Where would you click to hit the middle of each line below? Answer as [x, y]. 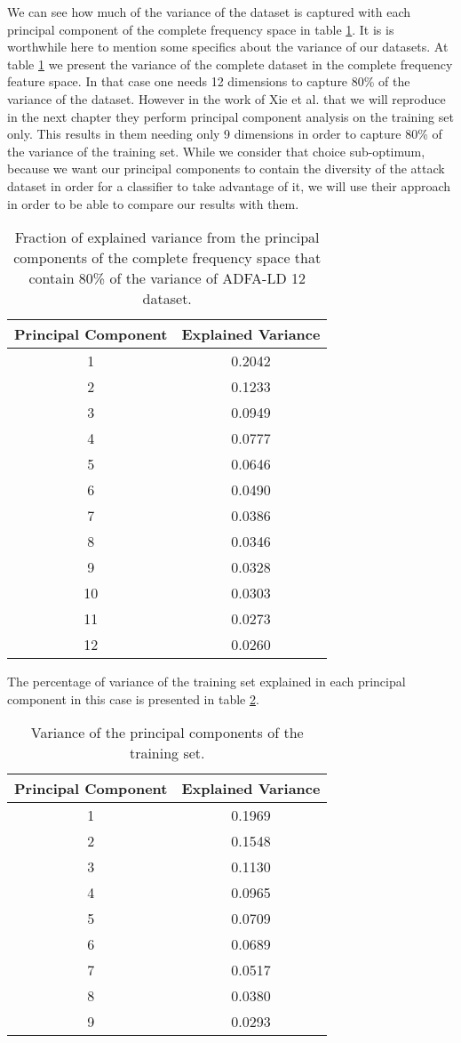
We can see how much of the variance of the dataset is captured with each [209, 12]
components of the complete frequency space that [167, 258]
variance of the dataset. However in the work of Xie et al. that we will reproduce [227, 98]
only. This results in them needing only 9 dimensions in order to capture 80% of [225, 134]
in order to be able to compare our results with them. [153, 203]
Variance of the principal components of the [167, 733]
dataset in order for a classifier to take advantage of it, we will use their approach [229, 185]
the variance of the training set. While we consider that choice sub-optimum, [216, 151]
